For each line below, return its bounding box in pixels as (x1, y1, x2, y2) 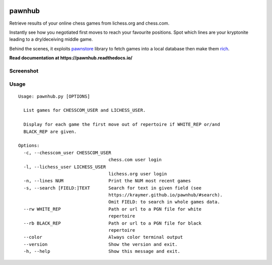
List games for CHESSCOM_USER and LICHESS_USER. (23, 107, 146, 113)
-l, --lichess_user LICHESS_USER (23, 164, 106, 170)
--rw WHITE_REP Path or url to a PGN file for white (23, 206, 201, 212)
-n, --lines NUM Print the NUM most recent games (23, 178, 191, 184)
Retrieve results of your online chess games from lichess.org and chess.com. (9, 20, 170, 26)
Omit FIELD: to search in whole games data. (108, 199, 220, 205)
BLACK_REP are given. (23, 128, 77, 135)
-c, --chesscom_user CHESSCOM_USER (23, 150, 112, 156)
